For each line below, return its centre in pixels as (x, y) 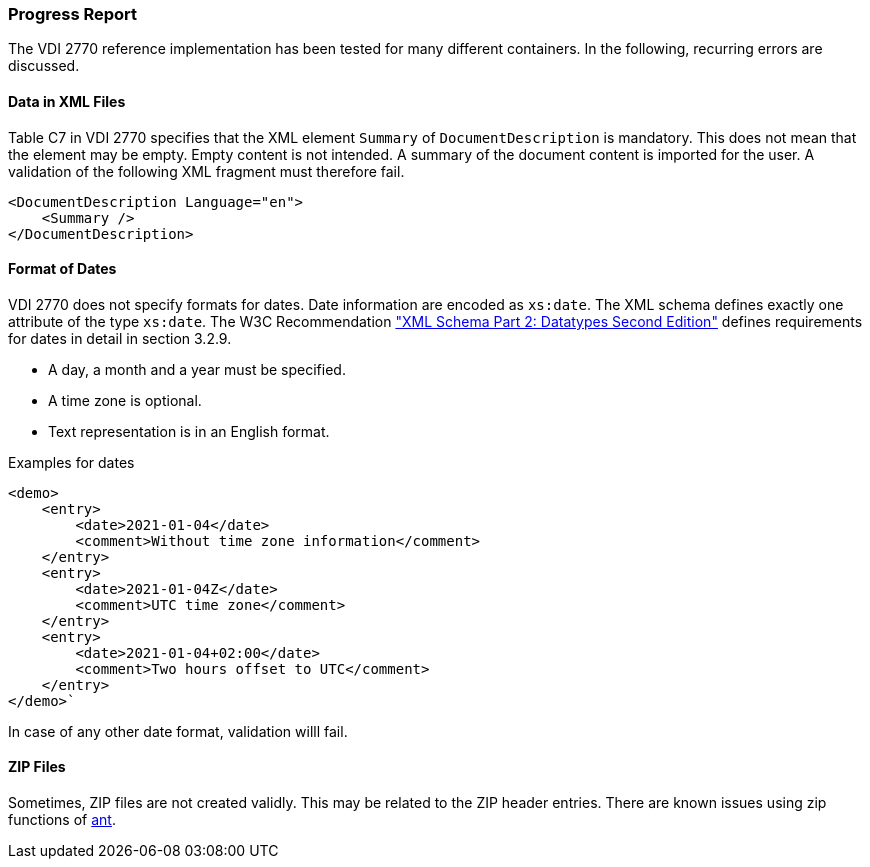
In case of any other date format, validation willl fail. (178, 731)
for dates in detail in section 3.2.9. (120, 338)
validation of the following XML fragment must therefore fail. (206, 171)
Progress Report (73, 14)
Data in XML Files (67, 101)
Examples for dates (71, 462)
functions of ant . (62, 820)
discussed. (44, 66)
